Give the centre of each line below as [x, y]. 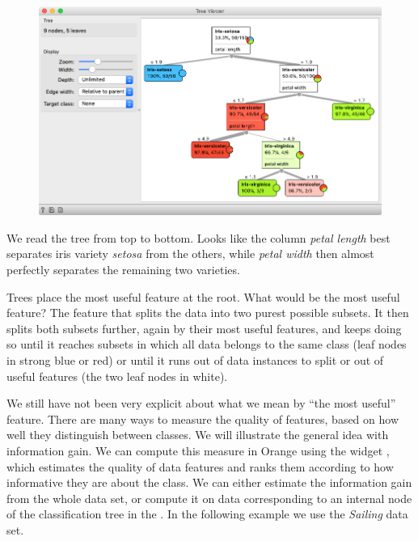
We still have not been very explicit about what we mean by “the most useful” [201, 403]
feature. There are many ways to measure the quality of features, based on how [203, 418]
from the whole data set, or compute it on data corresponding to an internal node [209, 498]
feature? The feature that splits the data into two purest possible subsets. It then [208, 313]
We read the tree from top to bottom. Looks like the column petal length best [198, 237]
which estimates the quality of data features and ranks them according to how [200, 466]
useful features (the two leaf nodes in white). [117, 376]
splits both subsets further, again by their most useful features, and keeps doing [204, 328]
